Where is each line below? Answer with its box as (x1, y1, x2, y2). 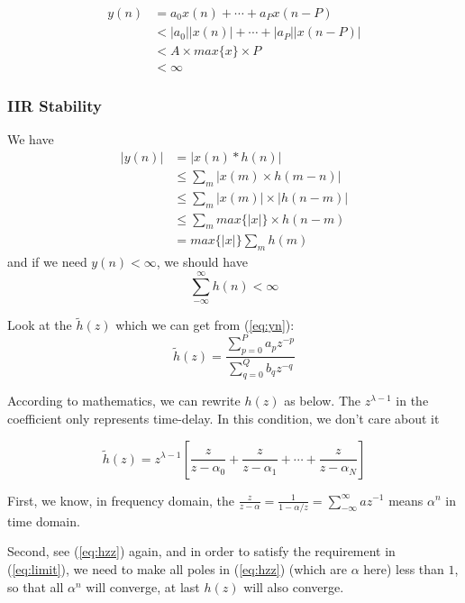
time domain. (7, 511, 80, 530)
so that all (7, 577, 64, 596)
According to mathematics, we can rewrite (7, 391, 241, 410)
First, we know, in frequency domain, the (7, 490, 234, 509)
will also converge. (243, 577, 344, 596)
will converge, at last (86, 577, 200, 596)
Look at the (7, 315, 72, 334)
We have (7, 130, 54, 149)
